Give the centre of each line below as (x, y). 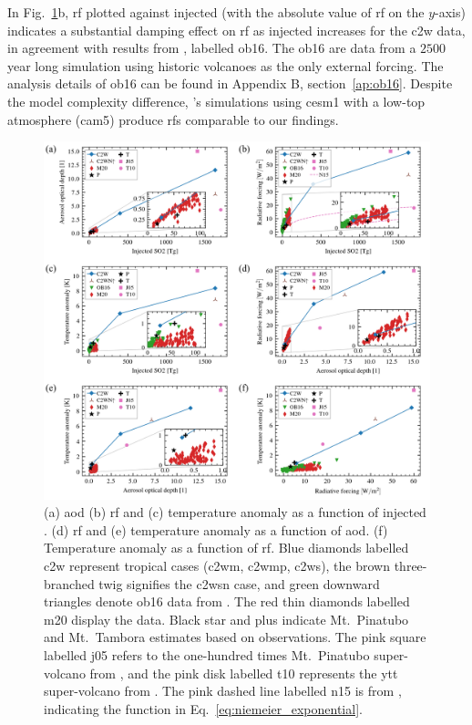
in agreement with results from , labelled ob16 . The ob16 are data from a (212, 48)
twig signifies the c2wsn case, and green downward (239, 583)
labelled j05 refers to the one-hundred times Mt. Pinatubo (207, 655)
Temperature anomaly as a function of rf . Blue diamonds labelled (226, 548)
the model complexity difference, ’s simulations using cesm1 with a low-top (216, 101)
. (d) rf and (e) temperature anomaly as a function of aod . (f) (216, 529)
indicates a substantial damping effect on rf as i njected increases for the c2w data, (236, 30)
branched (69, 583)
